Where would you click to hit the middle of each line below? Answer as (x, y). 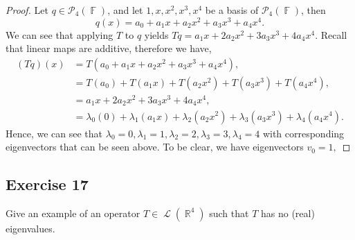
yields (156, 34)
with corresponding (303, 133)
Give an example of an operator (73, 213)
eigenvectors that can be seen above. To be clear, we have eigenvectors (155, 147)
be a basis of (232, 10)
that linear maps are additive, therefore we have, (109, 48)
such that (229, 213)
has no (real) (288, 213)
